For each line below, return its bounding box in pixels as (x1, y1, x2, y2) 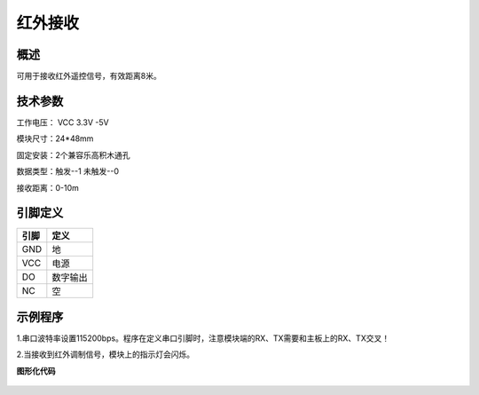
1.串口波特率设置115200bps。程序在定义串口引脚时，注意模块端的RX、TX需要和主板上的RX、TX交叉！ (16, 333, 390, 344)
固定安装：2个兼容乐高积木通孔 (16, 149, 130, 160)
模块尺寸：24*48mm (16, 133, 94, 144)
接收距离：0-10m (16, 182, 80, 193)
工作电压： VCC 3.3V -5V (16, 116, 110, 128)
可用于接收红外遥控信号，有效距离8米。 (16, 71, 161, 82)
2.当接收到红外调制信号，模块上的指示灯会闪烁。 (16, 349, 195, 359)
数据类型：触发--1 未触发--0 (16, 166, 120, 177)
